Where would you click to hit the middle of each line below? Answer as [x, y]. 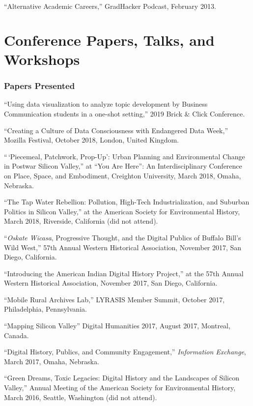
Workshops [42, 59]
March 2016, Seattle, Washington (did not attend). [81, 397]
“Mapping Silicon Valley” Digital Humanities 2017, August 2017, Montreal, [117, 326]
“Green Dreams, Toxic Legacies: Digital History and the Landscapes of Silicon [122, 378]
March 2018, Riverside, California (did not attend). [81, 221]
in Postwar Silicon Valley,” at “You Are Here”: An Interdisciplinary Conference [123, 166]
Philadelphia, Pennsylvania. [45, 309]
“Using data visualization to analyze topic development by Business [106, 104]
